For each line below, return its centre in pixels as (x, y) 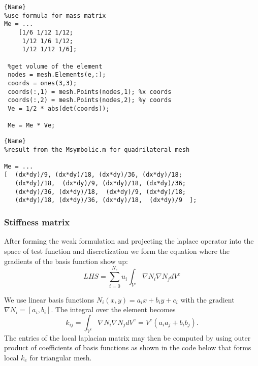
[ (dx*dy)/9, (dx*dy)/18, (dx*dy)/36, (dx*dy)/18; (93, 175)
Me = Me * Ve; (31, 126)
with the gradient (207, 299)
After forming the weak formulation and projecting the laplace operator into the (129, 241)
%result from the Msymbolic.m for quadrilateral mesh (97, 149)
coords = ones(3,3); (42, 83)
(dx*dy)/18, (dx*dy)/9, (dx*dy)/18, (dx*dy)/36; (100, 184)
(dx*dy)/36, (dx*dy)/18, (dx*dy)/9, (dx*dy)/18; (100, 192)
